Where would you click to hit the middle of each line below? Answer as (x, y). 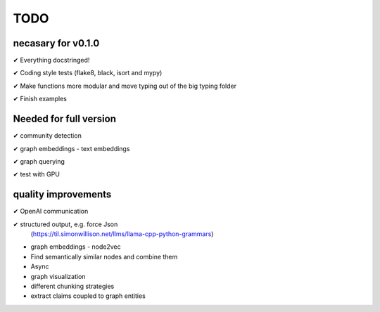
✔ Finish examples (40, 99)
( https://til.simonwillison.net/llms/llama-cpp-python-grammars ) (122, 234)
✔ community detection (47, 136)
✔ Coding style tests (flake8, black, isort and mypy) (88, 73)
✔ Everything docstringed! (51, 60)
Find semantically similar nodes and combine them (104, 256)
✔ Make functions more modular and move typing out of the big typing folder (125, 86)
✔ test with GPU (36, 174)
